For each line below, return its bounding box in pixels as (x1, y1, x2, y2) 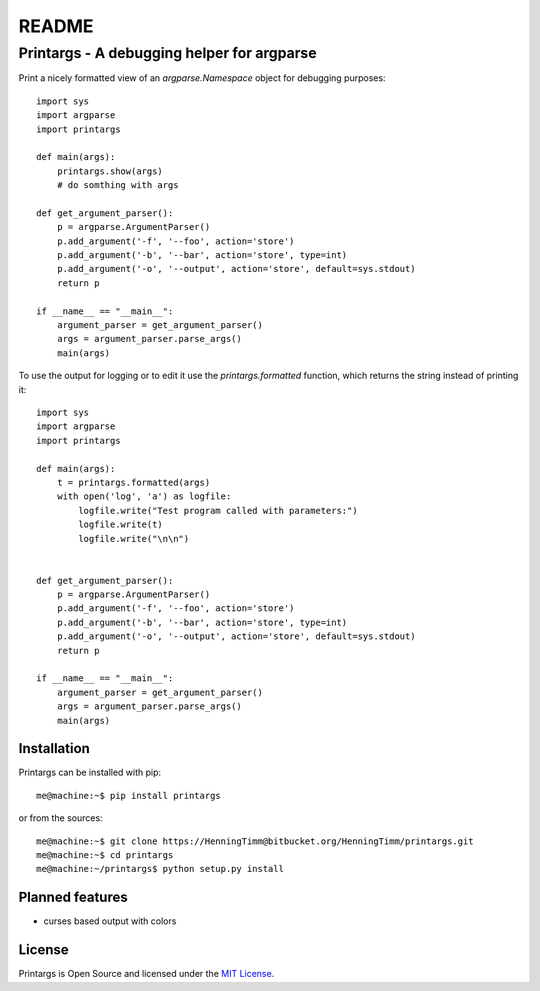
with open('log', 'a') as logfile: (56, 491, 232, 502)
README (18, 15, 94, 37)
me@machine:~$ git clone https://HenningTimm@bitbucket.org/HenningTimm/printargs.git (36, 835, 474, 847)
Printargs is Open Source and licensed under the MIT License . (18, 968, 275, 980)
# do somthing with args (56, 180, 179, 191)
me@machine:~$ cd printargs (36, 850, 174, 861)
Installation (18, 740, 90, 757)
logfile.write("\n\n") (78, 533, 190, 544)
